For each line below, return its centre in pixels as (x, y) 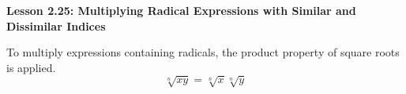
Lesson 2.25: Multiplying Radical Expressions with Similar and (181, 10)
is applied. (31, 67)
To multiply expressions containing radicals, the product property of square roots (203, 52)
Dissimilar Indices (56, 25)
